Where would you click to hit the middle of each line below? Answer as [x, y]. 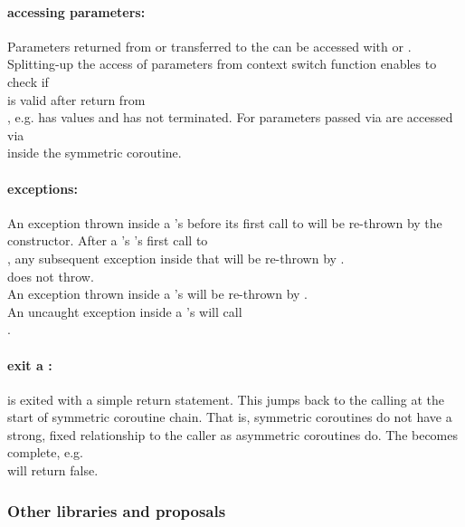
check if [28, 81]
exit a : [30, 364]
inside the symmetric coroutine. [95, 153]
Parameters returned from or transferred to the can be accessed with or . [209, 46]
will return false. [53, 470]
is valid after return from [76, 99]
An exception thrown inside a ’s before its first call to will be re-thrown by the [225, 222]
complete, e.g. [45, 452]
